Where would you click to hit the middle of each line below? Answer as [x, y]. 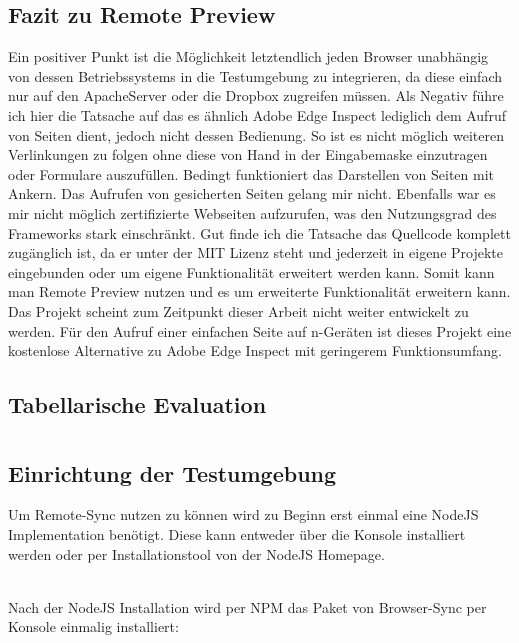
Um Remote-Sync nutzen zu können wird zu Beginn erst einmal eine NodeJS [243, 514]
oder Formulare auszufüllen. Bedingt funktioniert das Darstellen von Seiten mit [251, 173]
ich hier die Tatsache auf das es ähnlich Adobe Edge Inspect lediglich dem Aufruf [257, 114]
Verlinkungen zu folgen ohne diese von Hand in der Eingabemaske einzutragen [248, 154]
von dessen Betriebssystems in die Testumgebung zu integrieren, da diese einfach [255, 75]
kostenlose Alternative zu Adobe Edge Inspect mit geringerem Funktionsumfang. [255, 350]
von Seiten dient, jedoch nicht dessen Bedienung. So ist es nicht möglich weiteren [256, 134]
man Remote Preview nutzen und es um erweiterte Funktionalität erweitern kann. [259, 291]
